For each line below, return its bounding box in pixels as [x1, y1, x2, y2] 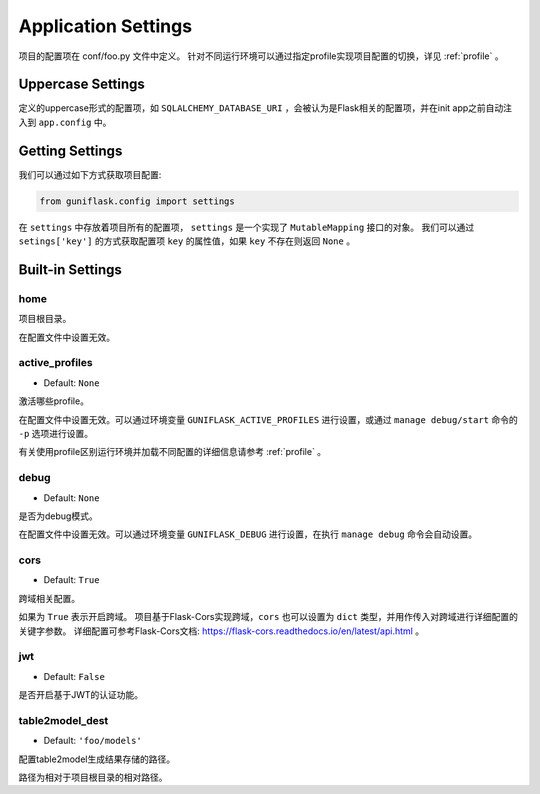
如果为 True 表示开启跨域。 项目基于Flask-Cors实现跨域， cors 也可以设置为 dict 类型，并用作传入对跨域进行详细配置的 [18, 611, 519, 623]
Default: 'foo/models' [43, 735, 142, 747]
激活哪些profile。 [18, 395, 90, 407]
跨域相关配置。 [18, 592, 80, 604]
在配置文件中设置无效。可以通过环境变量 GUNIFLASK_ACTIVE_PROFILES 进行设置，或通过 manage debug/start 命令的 [18, 413, 519, 425]
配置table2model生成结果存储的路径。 [18, 753, 175, 765]
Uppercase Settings [18, 76, 145, 93]
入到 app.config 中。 [18, 116, 112, 128]
